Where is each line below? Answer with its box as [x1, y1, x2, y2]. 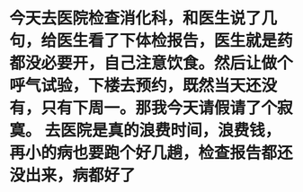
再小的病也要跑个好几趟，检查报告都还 [9, 143, 294, 163]
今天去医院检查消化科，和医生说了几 [9, 8, 278, 29]
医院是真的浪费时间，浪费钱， [59, 120, 281, 141]
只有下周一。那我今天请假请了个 [40, 98, 278, 118]
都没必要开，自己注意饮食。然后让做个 [9, 53, 294, 74]
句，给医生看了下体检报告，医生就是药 [9, 31, 294, 51]
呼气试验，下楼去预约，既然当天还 [9, 75, 263, 96]
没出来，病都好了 [9, 165, 137, 186]
